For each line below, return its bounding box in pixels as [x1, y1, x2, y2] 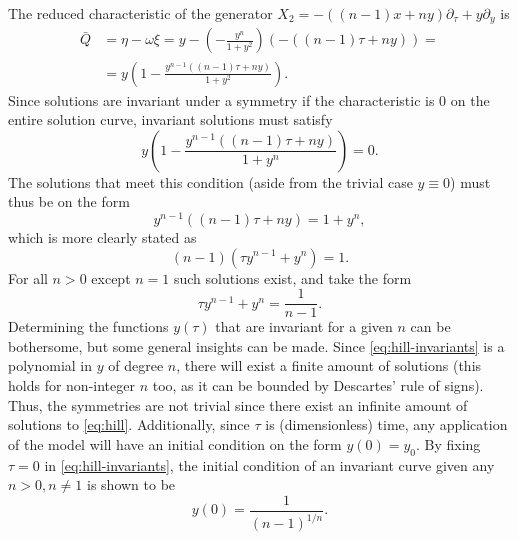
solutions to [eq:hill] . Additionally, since [8, 414, 250, 435]
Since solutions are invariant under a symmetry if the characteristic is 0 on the [8, 89, 490, 110]
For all [8, 267, 48, 288]
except [91, 267, 131, 288]
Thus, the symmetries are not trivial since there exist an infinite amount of [8, 394, 468, 415]
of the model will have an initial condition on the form [8, 433, 342, 454]
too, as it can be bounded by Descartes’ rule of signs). [152, 375, 484, 395]
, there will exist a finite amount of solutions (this [176, 355, 482, 376]
